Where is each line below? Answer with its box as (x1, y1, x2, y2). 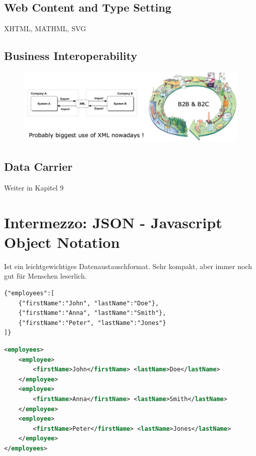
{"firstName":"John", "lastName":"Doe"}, (18, 299, 159, 307)
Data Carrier (4, 159, 73, 174)
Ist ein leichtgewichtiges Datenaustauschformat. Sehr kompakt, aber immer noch (4, 260, 252, 271)
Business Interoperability (4, 48, 137, 63)
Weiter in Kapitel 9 (4, 182, 64, 192)
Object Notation (4, 231, 120, 252)
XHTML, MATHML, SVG (4, 23, 87, 34)
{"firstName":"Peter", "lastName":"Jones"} (18, 319, 166, 327)
